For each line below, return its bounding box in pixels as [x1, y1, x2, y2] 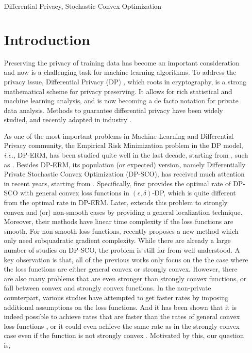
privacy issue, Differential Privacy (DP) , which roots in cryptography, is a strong [4, 76, 247, 86]
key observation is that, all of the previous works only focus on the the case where [4, 254, 248, 264]
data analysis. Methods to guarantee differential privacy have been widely [4, 105, 223, 115]
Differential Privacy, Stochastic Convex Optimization [4, 1, 162, 11]
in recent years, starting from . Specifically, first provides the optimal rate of [4, 178, 231, 188]
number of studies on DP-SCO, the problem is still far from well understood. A [4, 245, 240, 255]
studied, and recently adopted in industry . [4, 114, 132, 125]
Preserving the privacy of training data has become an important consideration [4, 57, 239, 67]
